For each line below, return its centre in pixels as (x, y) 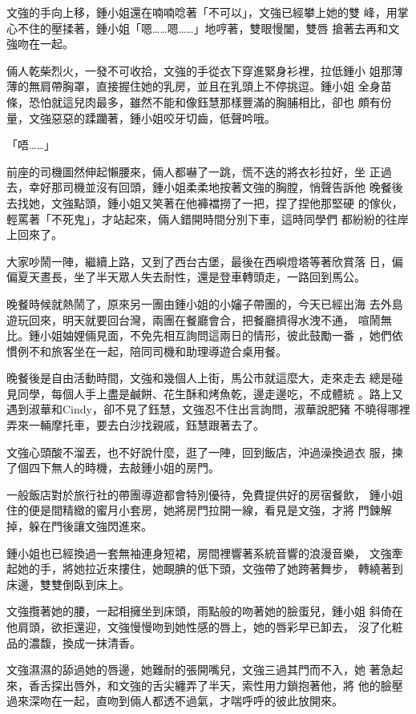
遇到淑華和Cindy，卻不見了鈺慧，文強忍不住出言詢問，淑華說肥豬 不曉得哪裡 (208, 409)
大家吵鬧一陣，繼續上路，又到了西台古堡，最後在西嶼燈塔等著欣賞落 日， (199, 261)
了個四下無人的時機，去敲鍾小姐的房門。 (113, 468)
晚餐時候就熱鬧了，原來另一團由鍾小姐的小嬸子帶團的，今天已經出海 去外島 (205, 303)
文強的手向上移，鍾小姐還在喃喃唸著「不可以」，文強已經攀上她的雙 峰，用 (202, 12)
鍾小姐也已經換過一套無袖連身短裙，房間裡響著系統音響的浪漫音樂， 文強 (199, 553)
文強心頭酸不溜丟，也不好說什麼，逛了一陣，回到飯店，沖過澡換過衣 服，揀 (205, 452)
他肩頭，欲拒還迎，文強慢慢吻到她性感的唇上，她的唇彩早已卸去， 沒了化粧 (205, 627)
